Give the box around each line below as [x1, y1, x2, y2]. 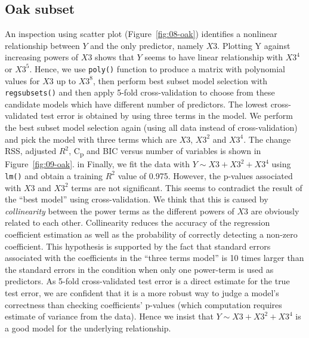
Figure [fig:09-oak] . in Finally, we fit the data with [5, 158, 190, 170]
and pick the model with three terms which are [5, 133, 177, 145]
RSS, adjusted [5, 145, 57, 157]
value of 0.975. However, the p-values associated [118, 169, 293, 182]
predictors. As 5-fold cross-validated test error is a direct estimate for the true [5, 275, 290, 287]
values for [5, 74, 40, 87]
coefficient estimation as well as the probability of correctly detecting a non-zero [5, 228, 298, 241]
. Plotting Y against [217, 39, 291, 51]
